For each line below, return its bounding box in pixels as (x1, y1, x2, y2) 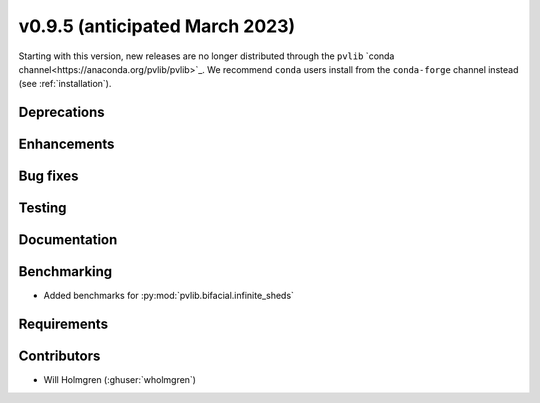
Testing (18, 200, 67, 217)
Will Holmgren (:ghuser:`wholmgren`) (43, 374, 197, 386)
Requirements (18, 316, 109, 333)
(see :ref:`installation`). (18, 78, 112, 90)
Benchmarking (18, 263, 113, 280)
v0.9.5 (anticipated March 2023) (18, 15, 296, 37)
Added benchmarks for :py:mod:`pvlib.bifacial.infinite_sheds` (43, 290, 295, 302)
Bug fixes (18, 168, 79, 185)
